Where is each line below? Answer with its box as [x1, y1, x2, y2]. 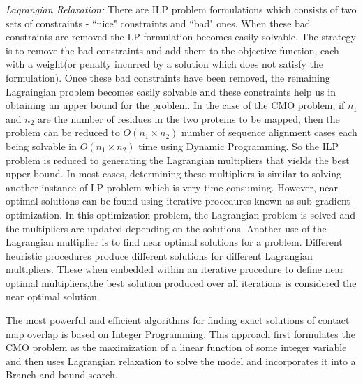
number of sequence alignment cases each [181, 125, 357, 140]
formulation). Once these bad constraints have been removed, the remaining [6, 70, 330, 84]
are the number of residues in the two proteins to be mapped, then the [37, 111, 340, 126]
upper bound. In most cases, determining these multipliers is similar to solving [6, 166, 342, 181]
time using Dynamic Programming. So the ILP [138, 138, 339, 153]
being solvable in [6, 138, 77, 153]
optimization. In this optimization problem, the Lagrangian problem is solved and [6, 207, 356, 221]
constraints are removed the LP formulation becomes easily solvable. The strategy [6, 29, 356, 44]
